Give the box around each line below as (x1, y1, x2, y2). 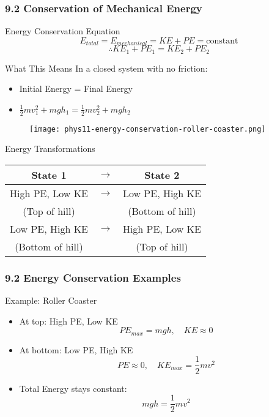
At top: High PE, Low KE (19, 314, 118, 327)
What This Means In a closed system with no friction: (5, 61, 208, 74)
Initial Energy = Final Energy (19, 82, 133, 95)
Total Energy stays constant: (19, 381, 127, 394)
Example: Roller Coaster (5, 294, 97, 307)
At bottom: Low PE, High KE (19, 343, 133, 356)
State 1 (31, 167, 67, 182)
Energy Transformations (5, 142, 95, 155)
